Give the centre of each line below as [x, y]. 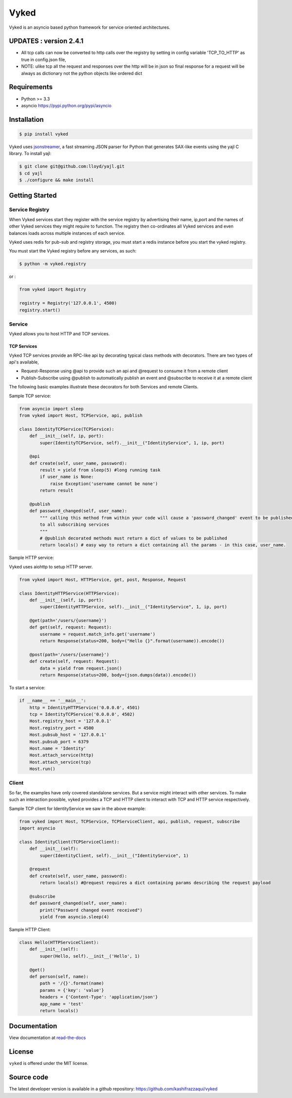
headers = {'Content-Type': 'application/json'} [99, 997]
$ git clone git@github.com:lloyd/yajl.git [72, 166]
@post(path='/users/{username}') [69, 655]
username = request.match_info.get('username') [98, 634]
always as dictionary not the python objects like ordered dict [82, 73]
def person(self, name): [59, 976]
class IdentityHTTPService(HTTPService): [69, 593]
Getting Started [33, 196]
